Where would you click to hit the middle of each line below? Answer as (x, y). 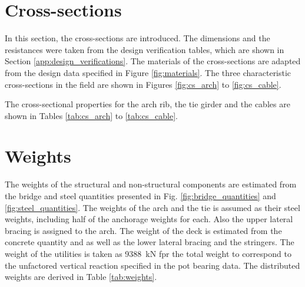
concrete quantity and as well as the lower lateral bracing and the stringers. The (150, 242)
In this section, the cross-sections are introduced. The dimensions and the (137, 38)
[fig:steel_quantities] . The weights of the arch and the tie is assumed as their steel (152, 207)
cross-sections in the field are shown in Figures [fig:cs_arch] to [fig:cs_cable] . (143, 84)
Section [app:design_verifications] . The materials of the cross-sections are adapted (153, 61)
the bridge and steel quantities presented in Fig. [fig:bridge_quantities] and (140, 196)
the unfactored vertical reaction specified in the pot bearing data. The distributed (152, 265)
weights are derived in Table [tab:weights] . (81, 277)
